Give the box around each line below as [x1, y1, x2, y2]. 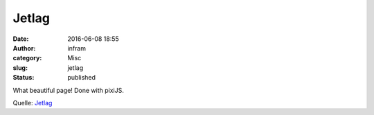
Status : [12, 73, 35, 82]
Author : [12, 44, 36, 52]
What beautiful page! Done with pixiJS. [12, 86, 125, 94]
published [67, 73, 96, 82]
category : [12, 54, 42, 62]
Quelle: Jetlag [12, 98, 53, 107]
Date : [12, 35, 29, 43]
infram [67, 44, 87, 52]
